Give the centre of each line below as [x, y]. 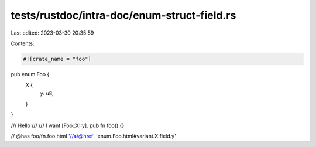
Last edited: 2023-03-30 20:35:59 [52, 33]
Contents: [23, 43]
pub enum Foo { [30, 74]
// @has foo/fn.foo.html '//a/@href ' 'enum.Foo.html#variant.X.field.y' [94, 136]
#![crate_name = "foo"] [57, 59]
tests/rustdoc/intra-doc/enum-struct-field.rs [123, 15]
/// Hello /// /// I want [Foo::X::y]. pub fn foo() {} [68, 125]
